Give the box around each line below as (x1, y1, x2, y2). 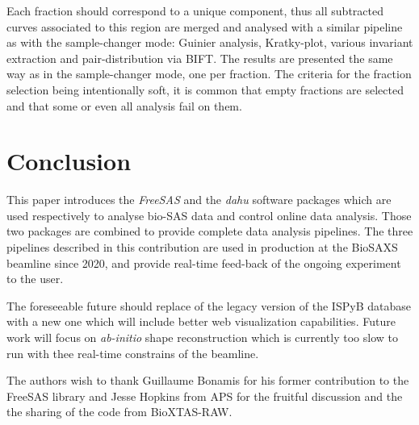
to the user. (6, 270, 64, 287)
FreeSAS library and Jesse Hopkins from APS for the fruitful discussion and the (6, 387, 403, 404)
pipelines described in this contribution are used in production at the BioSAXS (6, 239, 398, 256)
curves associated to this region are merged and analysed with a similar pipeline (6, 18, 403, 35)
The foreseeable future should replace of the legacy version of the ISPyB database (6, 297, 411, 314)
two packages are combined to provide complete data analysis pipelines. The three (6, 223, 413, 240)
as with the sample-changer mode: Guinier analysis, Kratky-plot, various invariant (6, 34, 413, 51)
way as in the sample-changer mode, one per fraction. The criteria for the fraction (6, 65, 412, 82)
